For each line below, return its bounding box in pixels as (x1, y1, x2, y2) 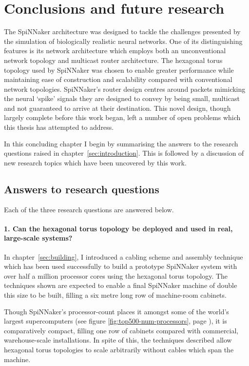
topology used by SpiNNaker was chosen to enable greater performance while (4, 64, 234, 75)
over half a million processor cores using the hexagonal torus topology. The (4, 270, 228, 281)
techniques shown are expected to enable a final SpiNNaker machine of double (4, 280, 237, 290)
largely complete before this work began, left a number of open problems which (4, 112, 241, 122)
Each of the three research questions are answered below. (4, 204, 174, 214)
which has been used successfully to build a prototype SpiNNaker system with (4, 261, 237, 271)
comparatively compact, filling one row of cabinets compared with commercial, (4, 325, 239, 335)
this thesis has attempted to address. (4, 122, 114, 132)
